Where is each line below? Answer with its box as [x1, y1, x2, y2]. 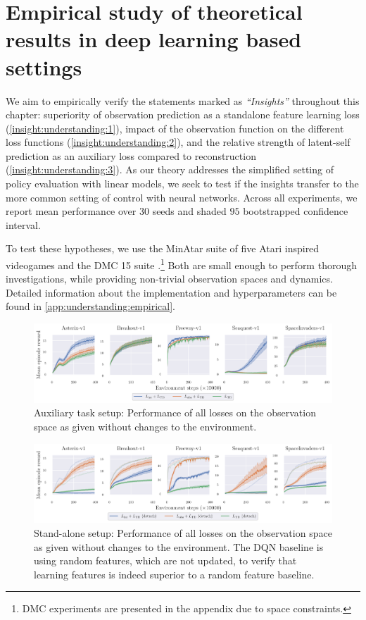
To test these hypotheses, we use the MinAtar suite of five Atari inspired [6, 241, 320, 256]
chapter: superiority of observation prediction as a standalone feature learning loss [6, 107, 360, 122]
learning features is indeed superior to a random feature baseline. [34, 566, 315, 581]
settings [6, 52, 82, 81]
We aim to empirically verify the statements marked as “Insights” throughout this [6, 93, 360, 108]
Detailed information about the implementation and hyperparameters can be [6, 285, 337, 299]
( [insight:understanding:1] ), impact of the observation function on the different [6, 120, 344, 135]
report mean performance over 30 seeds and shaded [6, 204, 227, 218]
